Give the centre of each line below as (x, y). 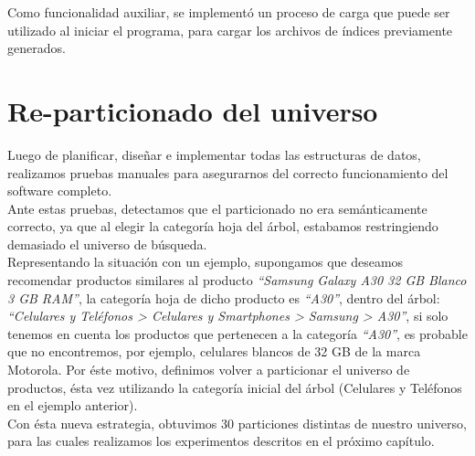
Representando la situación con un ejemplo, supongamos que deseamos (206, 262)
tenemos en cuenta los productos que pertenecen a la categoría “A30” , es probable (237, 333)
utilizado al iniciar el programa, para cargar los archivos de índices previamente (230, 30)
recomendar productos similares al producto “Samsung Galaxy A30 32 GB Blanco (237, 280)
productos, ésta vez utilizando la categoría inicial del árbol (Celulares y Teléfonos (235, 387)
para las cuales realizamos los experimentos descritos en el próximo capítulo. (221, 441)
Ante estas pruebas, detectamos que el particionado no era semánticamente (217, 208)
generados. (37, 48)
